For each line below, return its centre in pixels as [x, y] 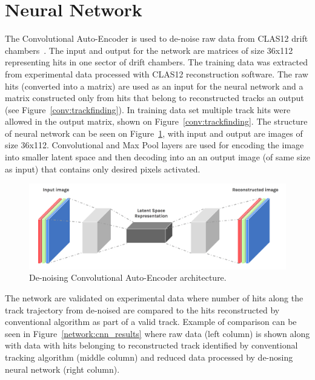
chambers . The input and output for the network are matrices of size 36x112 [149, 50]
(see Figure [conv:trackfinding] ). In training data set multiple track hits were [148, 109]
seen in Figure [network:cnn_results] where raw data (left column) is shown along [157, 333]
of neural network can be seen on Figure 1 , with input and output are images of [154, 133]
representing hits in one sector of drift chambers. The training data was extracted [156, 62]
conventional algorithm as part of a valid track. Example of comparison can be [151, 322]
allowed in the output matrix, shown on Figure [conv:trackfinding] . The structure [156, 121]
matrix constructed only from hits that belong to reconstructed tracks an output [154, 98]
